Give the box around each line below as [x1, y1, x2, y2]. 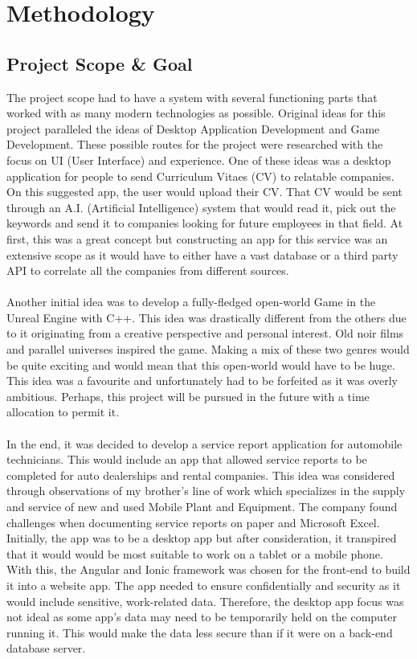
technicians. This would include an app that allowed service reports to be [6, 451, 367, 468]
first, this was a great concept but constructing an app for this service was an [6, 230, 388, 247]
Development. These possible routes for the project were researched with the [6, 136, 383, 153]
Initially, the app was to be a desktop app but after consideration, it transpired [6, 530, 397, 546]
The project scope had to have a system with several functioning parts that [6, 88, 378, 105]
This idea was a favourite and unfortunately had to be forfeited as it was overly [6, 372, 398, 389]
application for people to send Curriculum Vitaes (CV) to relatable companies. [6, 167, 395, 184]
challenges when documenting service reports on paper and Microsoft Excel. [6, 514, 380, 530]
